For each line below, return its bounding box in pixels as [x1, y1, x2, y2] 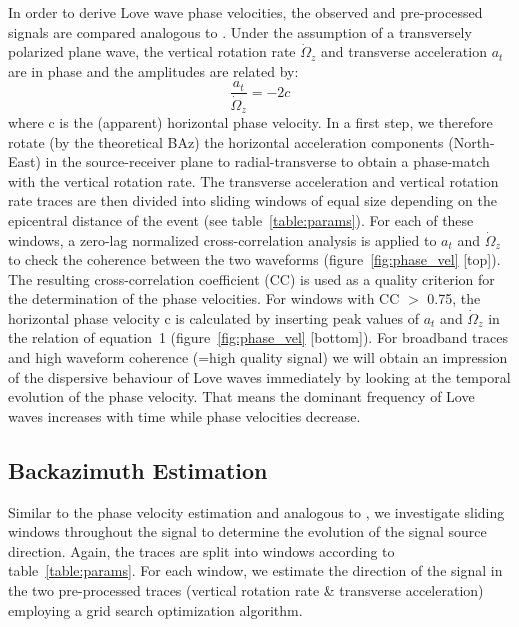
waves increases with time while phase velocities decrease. [8, 405, 361, 426]
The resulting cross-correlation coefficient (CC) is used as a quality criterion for [8, 268, 495, 289]
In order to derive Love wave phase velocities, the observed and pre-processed [8, 2, 483, 22]
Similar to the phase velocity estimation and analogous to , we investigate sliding [8, 501, 505, 522]
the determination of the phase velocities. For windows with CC [8, 288, 400, 309]
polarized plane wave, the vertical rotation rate [8, 41, 296, 62]
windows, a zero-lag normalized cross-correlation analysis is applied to [8, 229, 437, 250]
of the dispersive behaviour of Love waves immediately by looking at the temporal [8, 366, 511, 387]
